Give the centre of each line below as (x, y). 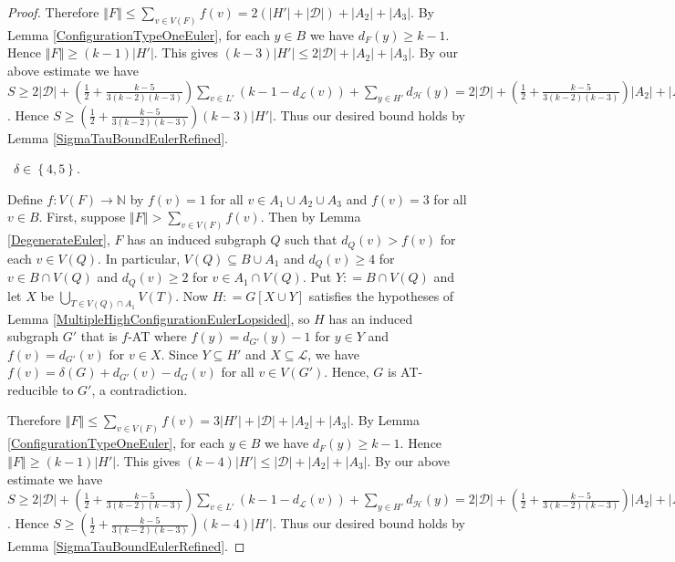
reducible (33, 389)
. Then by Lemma (311, 217)
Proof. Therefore (53, 12)
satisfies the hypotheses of (381, 295)
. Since (179, 354)
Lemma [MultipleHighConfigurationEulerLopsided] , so (159, 318)
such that (311, 239)
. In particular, (139, 258)
